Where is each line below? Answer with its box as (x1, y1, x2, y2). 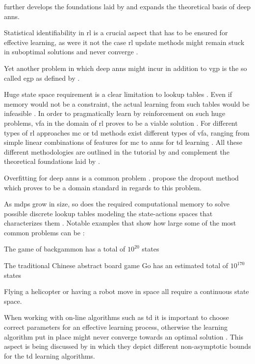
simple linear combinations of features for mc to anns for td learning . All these (4, 137, 242, 147)
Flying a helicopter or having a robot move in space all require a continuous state (4, 286, 249, 296)
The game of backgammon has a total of (4, 244, 126, 254)
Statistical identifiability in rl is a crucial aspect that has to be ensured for (4, 27, 228, 38)
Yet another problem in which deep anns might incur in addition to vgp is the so (4, 63, 247, 73)
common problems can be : (4, 227, 85, 237)
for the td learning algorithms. (4, 350, 95, 361)
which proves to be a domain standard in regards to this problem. (4, 182, 202, 192)
